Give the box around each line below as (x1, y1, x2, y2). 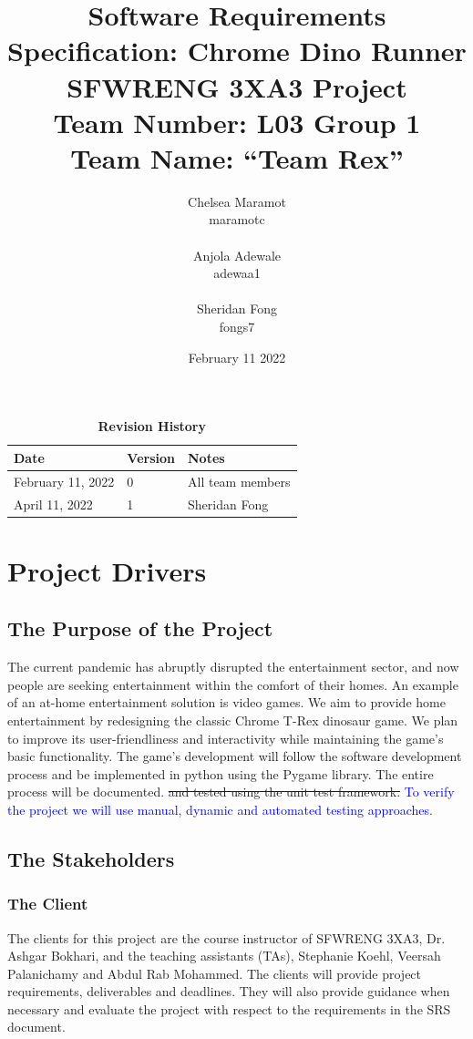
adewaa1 (213, 263, 261, 283)
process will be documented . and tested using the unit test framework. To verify (7, 782, 455, 801)
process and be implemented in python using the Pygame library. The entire (7, 764, 434, 783)
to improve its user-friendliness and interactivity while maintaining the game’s (7, 728, 444, 747)
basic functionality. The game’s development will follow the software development (7, 746, 462, 766)
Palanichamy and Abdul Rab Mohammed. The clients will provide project (7, 963, 422, 982)
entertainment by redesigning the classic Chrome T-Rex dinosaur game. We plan (7, 710, 458, 729)
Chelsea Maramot (188, 191, 286, 211)
